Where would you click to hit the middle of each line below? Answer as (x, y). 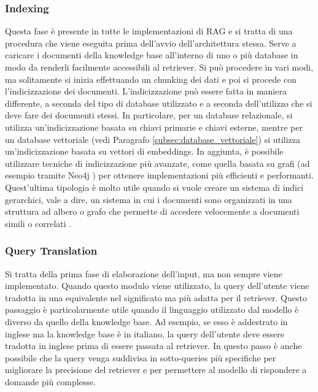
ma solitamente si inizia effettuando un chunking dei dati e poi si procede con (151, 79)
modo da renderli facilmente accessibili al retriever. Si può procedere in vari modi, (159, 67)
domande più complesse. (50, 381)
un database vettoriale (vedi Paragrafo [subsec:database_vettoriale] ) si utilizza (153, 139)
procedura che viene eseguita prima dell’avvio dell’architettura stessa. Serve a (151, 43)
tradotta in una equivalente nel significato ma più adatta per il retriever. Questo (156, 297)
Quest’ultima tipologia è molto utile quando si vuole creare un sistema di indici (154, 187)
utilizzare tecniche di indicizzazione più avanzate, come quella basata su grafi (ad (157, 163)
